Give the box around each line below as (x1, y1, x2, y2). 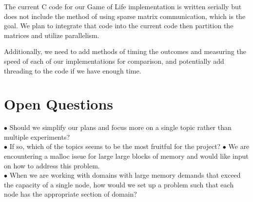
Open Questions (4, 94, 114, 114)
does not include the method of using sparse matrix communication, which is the (4, 11, 246, 21)
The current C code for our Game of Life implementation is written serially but (4, 1, 242, 11)
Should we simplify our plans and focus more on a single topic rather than (9, 122, 232, 132)
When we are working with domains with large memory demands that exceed (9, 170, 241, 180)
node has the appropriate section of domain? (4, 189, 137, 199)
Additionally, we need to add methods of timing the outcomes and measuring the (4, 46, 246, 56)
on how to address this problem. (4, 160, 100, 170)
